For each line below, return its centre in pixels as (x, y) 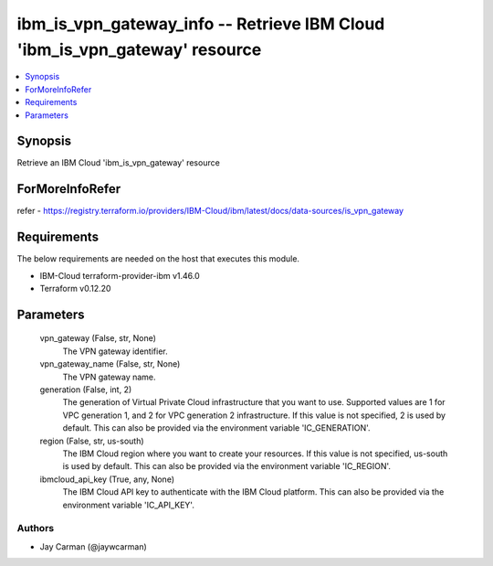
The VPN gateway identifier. (115, 351)
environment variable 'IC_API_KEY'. (129, 505)
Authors (36, 529)
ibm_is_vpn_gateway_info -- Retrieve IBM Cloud (201, 24)
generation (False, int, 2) (86, 390)
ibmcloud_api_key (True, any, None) (107, 479)
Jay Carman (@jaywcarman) (94, 546)
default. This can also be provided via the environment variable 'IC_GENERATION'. (216, 428)
